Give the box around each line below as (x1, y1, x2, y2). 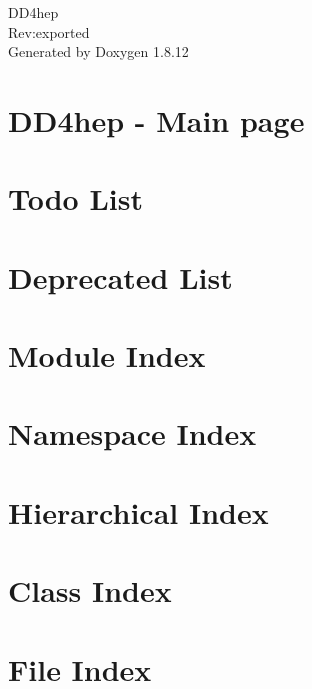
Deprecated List (8, 256, 233, 297)
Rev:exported (8, 21, 90, 42)
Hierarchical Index (8, 491, 269, 532)
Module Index (8, 335, 206, 376)
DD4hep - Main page (8, 99, 305, 140)
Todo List (8, 178, 143, 219)
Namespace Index (8, 413, 257, 454)
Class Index (8, 570, 172, 611)
